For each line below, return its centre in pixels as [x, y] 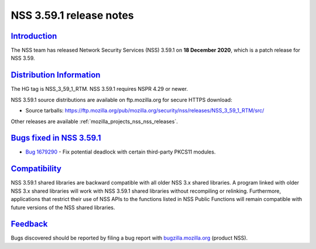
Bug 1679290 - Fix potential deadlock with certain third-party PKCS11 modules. [121, 152]
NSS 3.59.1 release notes [72, 15]
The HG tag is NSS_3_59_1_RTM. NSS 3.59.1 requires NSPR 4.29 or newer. [99, 89]
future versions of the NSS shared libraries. [63, 207]
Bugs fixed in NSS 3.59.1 [56, 138]
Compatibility [36, 169]
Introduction [34, 36]
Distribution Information [56, 75]
